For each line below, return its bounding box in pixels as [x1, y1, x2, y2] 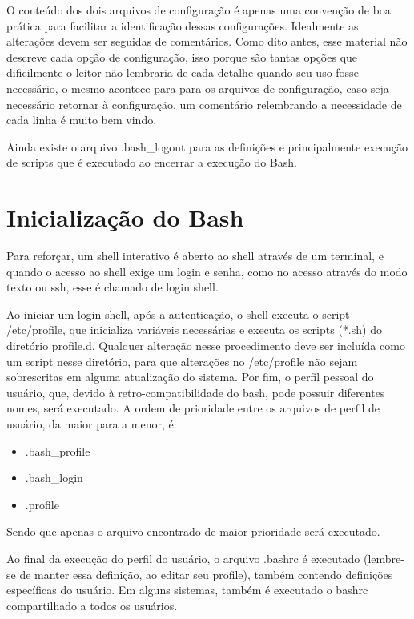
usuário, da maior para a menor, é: [6, 416, 177, 432]
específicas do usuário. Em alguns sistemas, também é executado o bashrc [6, 581, 368, 598]
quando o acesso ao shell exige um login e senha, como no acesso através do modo [6, 263, 408, 279]
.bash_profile [25, 442, 90, 459]
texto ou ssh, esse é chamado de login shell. [6, 279, 219, 295]
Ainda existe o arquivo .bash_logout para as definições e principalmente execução [6, 138, 408, 155]
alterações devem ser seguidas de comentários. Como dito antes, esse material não [6, 33, 408, 50]
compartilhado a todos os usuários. [6, 597, 178, 613]
